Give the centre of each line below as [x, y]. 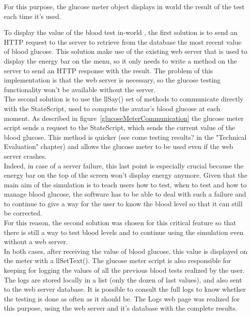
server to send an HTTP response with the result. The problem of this [109, 70]
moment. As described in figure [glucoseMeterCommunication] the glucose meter [124, 118]
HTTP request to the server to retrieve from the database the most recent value [123, 42]
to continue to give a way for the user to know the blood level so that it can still [123, 203]
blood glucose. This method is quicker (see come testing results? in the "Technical [125, 137]
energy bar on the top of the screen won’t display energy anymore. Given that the [126, 175]
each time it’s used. [32, 16]
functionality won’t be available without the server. [80, 89]
